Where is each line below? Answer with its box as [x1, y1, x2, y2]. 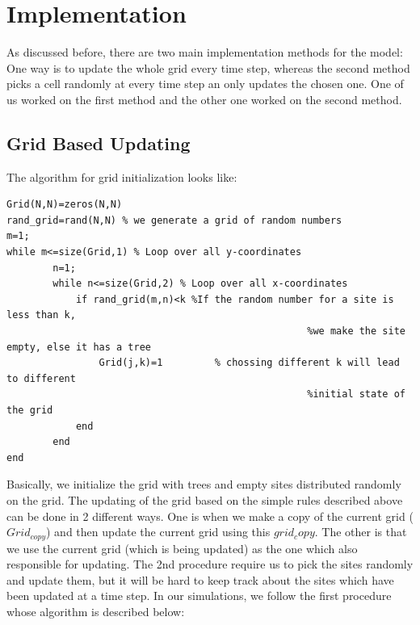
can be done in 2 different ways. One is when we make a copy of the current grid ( [6, 507, 414, 524]
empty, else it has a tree [6, 341, 151, 353]
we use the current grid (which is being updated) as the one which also [6, 539, 358, 556]
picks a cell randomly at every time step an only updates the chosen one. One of [6, 75, 404, 92]
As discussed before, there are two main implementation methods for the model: [6, 44, 403, 61]
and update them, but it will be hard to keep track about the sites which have [6, 571, 394, 588]
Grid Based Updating [6, 130, 191, 155]
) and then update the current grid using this [46, 523, 271, 540]
